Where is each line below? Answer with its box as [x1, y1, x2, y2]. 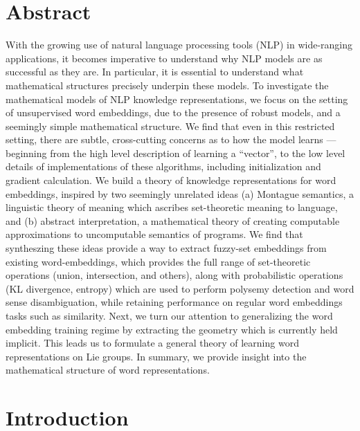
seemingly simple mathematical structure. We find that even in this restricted [6, 118, 335, 133]
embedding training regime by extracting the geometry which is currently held [6, 322, 338, 336]
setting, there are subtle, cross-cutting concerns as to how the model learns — [6, 132, 336, 147]
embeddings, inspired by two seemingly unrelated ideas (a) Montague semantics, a [6, 186, 354, 201]
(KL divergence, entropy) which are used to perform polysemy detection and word [6, 281, 354, 295]
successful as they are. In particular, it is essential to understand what [6, 64, 304, 79]
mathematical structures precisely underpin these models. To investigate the [6, 77, 329, 92]
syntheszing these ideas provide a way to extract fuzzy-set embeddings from [6, 241, 327, 255]
